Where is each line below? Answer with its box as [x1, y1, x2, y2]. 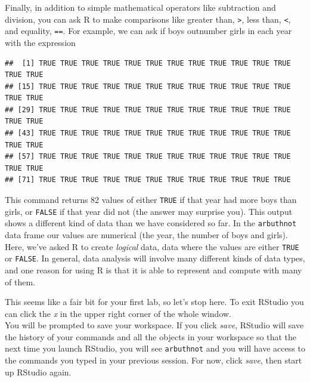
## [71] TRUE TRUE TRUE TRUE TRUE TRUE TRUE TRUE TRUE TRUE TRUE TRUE [5, 175, 291, 184]
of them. [5, 275, 35, 288]
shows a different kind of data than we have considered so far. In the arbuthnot [5, 217, 297, 229]
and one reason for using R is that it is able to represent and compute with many [5, 263, 302, 276]
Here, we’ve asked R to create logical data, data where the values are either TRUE [5, 240, 299, 252]
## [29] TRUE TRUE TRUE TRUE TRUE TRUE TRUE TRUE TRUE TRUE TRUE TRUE [5, 105, 291, 114]
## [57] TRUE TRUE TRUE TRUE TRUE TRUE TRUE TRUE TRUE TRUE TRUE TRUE [5, 152, 291, 161]
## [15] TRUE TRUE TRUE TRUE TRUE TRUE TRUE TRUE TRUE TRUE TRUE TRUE [5, 82, 291, 91]
